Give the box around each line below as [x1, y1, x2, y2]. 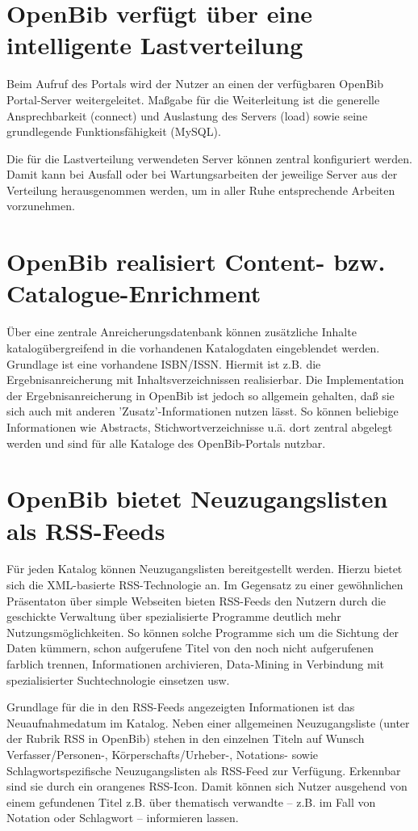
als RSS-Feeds [6, 513, 165, 546]
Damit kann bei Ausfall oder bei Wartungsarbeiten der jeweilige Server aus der [6, 166, 398, 183]
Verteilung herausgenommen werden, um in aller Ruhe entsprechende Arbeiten [6, 181, 395, 198]
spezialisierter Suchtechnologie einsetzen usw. [6, 671, 230, 688]
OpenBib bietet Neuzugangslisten [6, 482, 388, 515]
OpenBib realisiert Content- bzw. [6, 245, 386, 278]
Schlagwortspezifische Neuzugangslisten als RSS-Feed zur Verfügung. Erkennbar [6, 761, 401, 778]
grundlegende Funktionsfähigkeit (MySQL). [6, 123, 221, 140]
